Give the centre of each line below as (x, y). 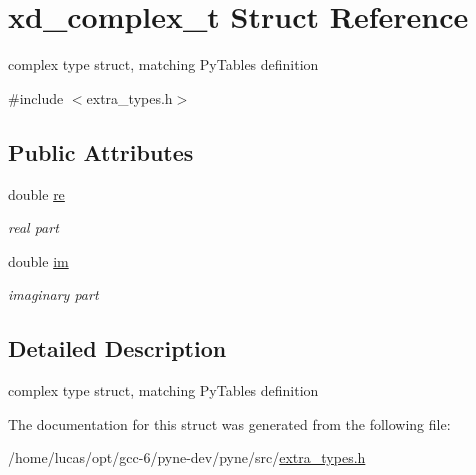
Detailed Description (117, 348)
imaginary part (53, 294)
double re (36, 193)
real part (33, 227)
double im (38, 260)
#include (36, 97)
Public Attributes (101, 151)
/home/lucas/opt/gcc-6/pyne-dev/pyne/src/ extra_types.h (187, 457)
